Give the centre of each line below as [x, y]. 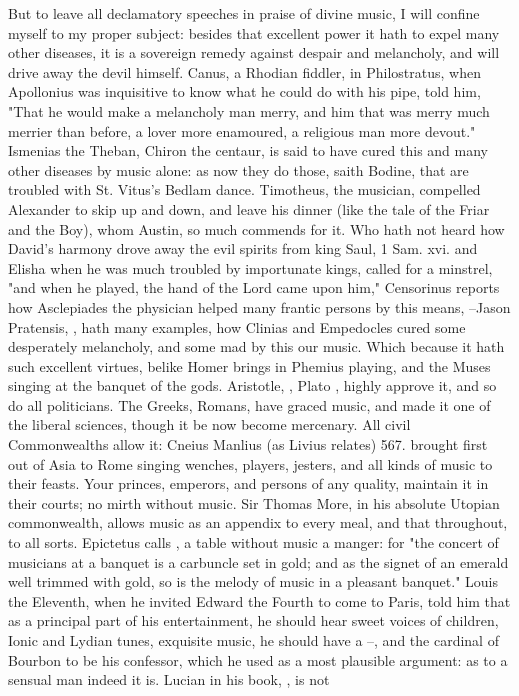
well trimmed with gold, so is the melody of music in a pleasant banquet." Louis [253, 581]
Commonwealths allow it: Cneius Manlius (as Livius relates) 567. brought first [248, 444]
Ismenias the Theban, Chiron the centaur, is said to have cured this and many [248, 150]
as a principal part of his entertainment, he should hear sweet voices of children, [253, 620]
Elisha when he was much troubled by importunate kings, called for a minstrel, [250, 267]
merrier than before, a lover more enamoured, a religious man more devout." [242, 130]
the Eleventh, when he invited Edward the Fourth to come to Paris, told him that [259, 600]
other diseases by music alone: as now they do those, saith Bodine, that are [238, 169]
